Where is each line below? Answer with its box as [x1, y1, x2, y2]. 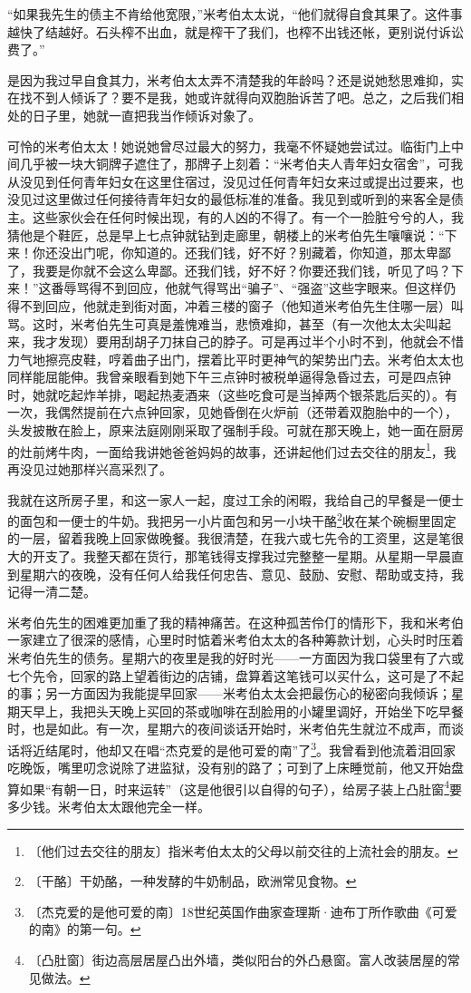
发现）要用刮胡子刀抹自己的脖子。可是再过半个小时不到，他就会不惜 [57, 332, 464, 351]
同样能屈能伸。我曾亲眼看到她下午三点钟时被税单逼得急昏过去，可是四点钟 [7, 367, 451, 386]
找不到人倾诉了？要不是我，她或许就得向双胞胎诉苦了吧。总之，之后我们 [19, 88, 451, 107]
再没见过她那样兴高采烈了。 [7, 459, 172, 478]
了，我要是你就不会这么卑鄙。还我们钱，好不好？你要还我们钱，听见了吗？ [7, 260, 451, 279]
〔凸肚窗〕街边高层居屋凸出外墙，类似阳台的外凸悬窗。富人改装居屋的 [28, 949, 447, 969]
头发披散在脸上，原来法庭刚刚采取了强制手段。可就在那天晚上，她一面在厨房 [7, 421, 464, 440]
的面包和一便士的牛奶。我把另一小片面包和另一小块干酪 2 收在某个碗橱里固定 [7, 509, 457, 530]
